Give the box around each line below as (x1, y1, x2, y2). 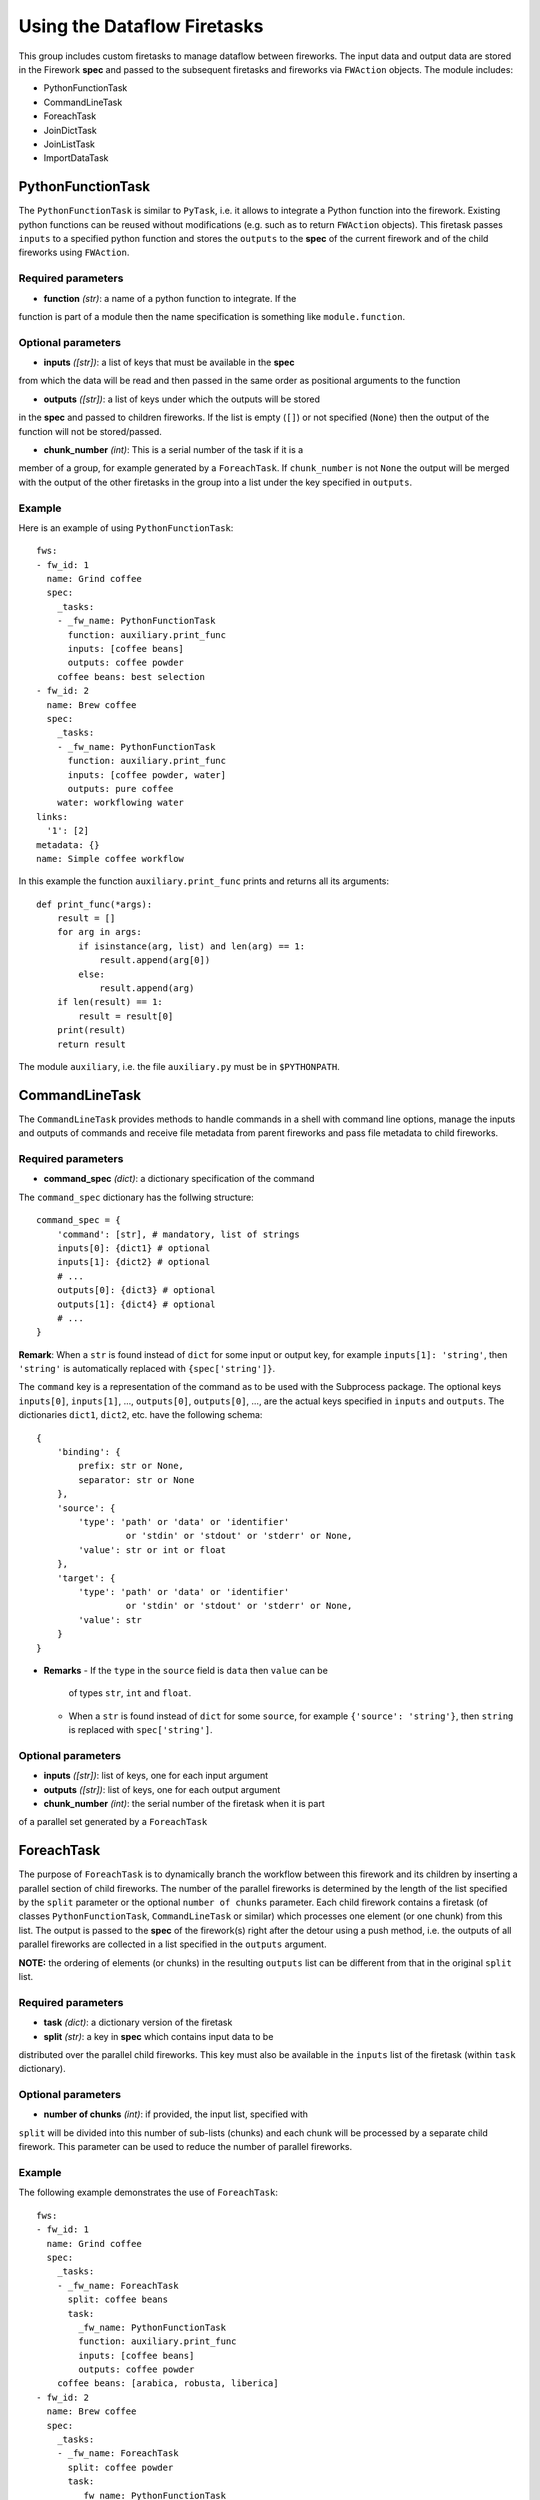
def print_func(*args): (36, 898, 153, 910)
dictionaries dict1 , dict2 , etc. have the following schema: (18, 1409, 263, 1421)
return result (56, 1038, 127, 1050)
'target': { (56, 1572, 116, 1584)
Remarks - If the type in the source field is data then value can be (43, 1664, 329, 1676)
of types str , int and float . (68, 1687, 192, 1699)
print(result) (56, 1025, 127, 1036)
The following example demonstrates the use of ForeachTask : (18, 2186, 279, 2199)
